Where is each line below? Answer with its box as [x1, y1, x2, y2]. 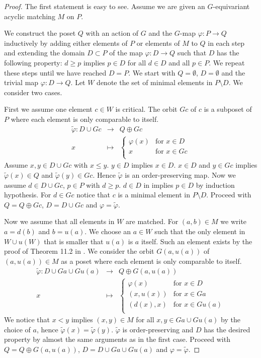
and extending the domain [4, 47, 85, 58]
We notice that [4, 314, 50, 325]
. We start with [128, 67, 176, 78]
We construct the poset [4, 28, 76, 38]
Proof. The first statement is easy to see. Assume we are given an [4, 1, 205, 11]
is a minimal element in [118, 189, 190, 200]
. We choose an [84, 226, 131, 236]
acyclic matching [4, 11, 55, 21]
